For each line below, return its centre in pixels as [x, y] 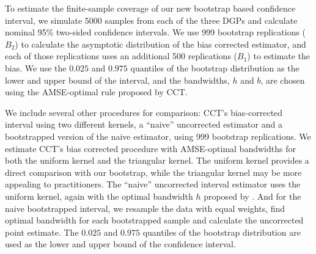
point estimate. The [42, 232]
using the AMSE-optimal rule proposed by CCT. [96, 92]
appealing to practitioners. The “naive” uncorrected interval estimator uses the [153, 184]
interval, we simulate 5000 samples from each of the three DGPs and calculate [151, 20]
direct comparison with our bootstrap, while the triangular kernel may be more [153, 172]
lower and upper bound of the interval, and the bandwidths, [117, 80]
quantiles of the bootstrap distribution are [222, 232]
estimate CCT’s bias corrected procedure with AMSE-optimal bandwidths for [150, 148]
